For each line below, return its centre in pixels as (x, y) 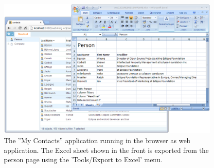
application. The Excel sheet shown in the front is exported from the (106, 150)
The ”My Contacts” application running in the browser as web (97, 140)
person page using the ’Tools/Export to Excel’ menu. (83, 159)
